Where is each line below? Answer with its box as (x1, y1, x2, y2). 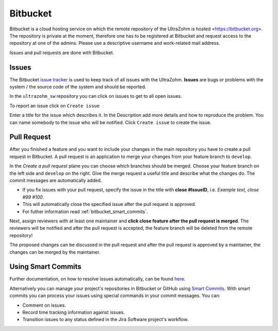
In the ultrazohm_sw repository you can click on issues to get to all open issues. (9, 93, 182, 99)
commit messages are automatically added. (9, 178, 102, 184)
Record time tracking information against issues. (22, 309, 125, 316)
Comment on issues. (22, 302, 66, 308)
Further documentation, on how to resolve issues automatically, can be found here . (9, 276, 186, 282)
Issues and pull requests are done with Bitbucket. (9, 49, 114, 56)
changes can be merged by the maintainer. (9, 249, 100, 255)
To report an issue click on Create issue (9, 102, 100, 109)
